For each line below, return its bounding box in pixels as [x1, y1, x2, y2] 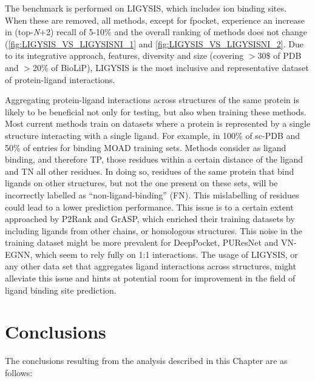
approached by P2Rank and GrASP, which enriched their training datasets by [5, 212, 295, 225]
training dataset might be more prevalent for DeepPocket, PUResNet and [5, 236, 279, 249]
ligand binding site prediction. [5, 283, 117, 296]
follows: [5, 366, 33, 379]
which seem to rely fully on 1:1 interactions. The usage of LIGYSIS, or [35, 248, 298, 260]
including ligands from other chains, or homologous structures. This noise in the [5, 224, 302, 237]
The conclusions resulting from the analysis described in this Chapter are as [5, 354, 288, 367]
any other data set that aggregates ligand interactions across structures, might [5, 260, 296, 272]
